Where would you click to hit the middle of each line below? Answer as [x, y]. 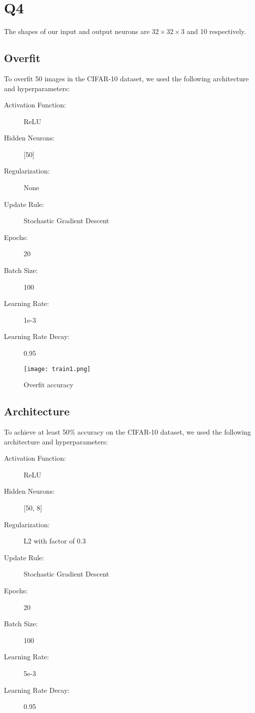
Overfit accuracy [48, 385]
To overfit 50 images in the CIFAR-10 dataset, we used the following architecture [127, 78]
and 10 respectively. [216, 31]
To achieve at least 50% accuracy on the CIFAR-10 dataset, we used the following [127, 432]
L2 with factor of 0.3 [55, 541]
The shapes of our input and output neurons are [77, 31]
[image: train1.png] [57, 369]
